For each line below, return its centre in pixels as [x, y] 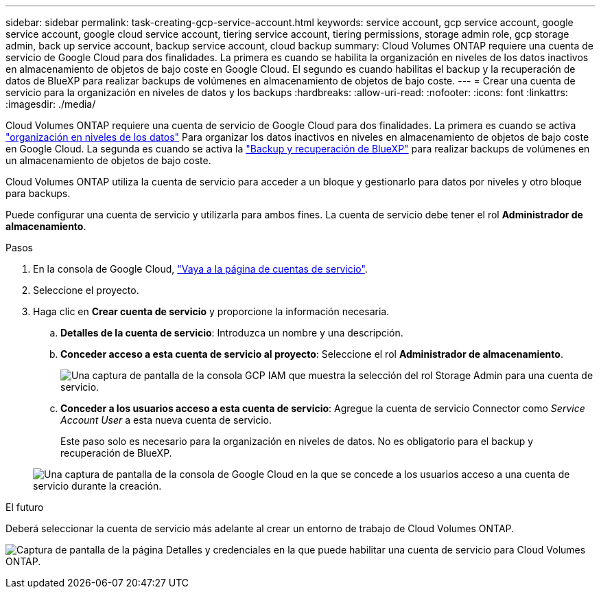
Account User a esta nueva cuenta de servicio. [166, 420]
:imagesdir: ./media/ [51, 104]
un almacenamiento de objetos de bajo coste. [108, 160]
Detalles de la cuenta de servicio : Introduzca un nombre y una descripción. [232, 333]
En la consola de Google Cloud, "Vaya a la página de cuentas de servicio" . [200, 269]
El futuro [25, 507]
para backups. [38, 193]
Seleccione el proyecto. [86, 290]
